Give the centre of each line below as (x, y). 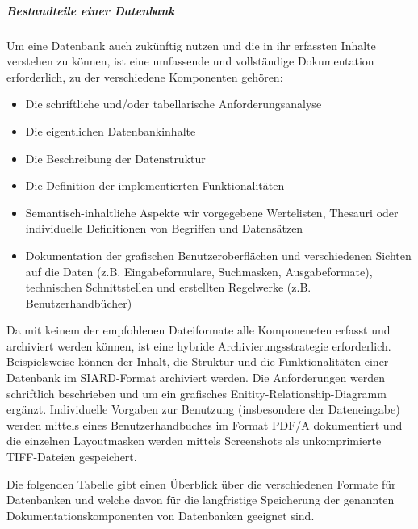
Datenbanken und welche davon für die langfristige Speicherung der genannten (201, 500)
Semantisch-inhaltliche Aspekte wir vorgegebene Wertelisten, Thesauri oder (212, 212)
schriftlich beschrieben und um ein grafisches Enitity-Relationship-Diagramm (196, 393)
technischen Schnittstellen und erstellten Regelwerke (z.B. (168, 287)
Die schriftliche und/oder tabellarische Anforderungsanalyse (173, 104)
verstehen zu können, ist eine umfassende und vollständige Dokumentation (190, 61)
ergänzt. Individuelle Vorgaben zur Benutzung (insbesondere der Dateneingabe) (203, 409)
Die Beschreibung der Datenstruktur (115, 158)
